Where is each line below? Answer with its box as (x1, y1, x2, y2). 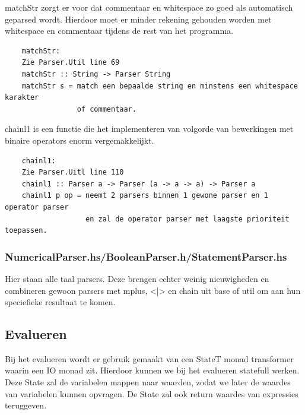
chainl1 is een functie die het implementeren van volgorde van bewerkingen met (5, 122, 294, 135)
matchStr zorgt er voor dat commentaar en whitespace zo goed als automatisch (5, 1, 293, 13)
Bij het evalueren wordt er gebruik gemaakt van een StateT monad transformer (5, 352, 294, 365)
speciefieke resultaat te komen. (5, 296, 116, 308)
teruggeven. (5, 399, 47, 411)
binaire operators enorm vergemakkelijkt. (5, 134, 154, 146)
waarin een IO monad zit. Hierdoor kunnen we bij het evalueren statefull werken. (5, 364, 300, 376)
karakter (5, 93, 39, 102)
